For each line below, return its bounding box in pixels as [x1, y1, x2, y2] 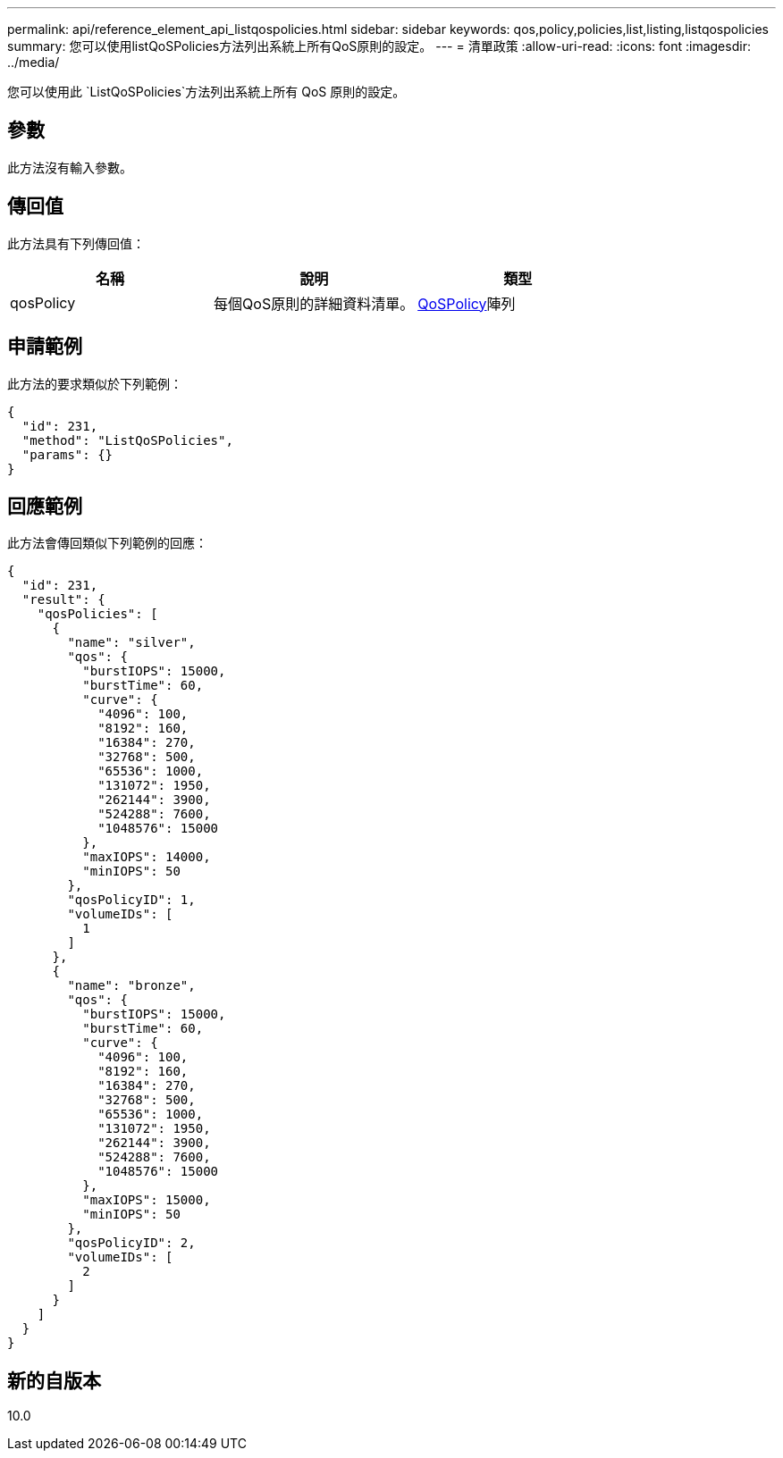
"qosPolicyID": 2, [67, 1236, 196, 1251]
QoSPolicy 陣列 [417, 294, 516, 313]
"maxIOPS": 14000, [82, 850, 211, 865]
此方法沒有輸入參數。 [7, 159, 132, 175]
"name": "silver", [67, 635, 196, 650]
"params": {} [21, 447, 114, 462]
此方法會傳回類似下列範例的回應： [7, 535, 207, 551]
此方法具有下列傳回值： [7, 235, 145, 251]
